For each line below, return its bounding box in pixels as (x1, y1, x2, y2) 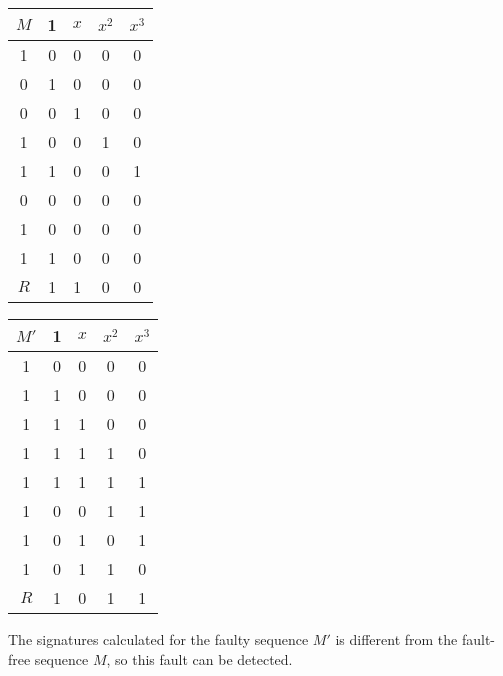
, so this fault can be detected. (106, 648, 293, 669)
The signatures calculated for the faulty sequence (8, 629, 309, 649)
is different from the (335, 629, 458, 649)
